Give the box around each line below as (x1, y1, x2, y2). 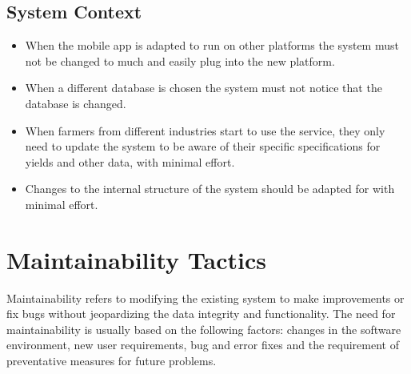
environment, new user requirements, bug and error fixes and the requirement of (6, 336, 399, 353)
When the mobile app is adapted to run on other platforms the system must (25, 37, 399, 54)
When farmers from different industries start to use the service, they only (25, 122, 385, 139)
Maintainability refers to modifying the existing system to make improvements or (6, 289, 405, 306)
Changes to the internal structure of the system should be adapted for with (25, 180, 395, 197)
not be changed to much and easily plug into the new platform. (25, 52, 335, 69)
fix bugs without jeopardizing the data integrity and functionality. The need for (6, 305, 396, 322)
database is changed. (25, 95, 126, 111)
